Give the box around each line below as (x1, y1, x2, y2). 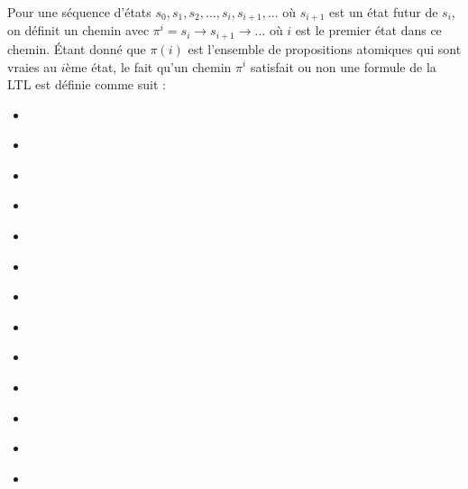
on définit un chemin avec (7, 21, 150, 40)
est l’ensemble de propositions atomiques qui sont (188, 39, 462, 58)
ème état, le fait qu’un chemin (65, 57, 232, 76)
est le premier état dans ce (295, 21, 442, 40)
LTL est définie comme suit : (7, 75, 166, 94)
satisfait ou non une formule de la (250, 57, 436, 76)
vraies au (7, 57, 57, 76)
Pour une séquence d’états (7, 3, 151, 21)
